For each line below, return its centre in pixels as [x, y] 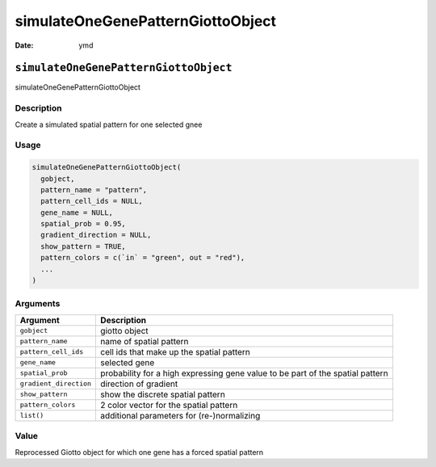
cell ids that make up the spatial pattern [175, 351]
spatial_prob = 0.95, [84, 224]
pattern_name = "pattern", [94, 189]
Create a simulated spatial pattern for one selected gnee [109, 124]
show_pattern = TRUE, [84, 246]
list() [32, 416]
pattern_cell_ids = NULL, [92, 201]
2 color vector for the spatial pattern [169, 405]
